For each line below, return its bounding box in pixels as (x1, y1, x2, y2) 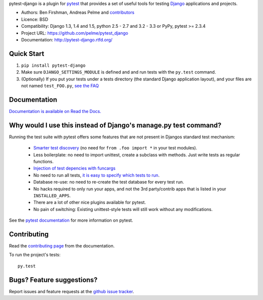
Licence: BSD (21, 16, 49, 22)
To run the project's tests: (9, 252, 61, 258)
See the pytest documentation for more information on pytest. (9, 217, 133, 224)
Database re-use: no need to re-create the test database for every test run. (33, 179, 184, 185)
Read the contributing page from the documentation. (9, 243, 115, 249)
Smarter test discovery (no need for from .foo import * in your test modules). (33, 145, 197, 151)
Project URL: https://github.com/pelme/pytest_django (21, 30, 129, 36)
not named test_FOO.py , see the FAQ (21, 83, 99, 89)
